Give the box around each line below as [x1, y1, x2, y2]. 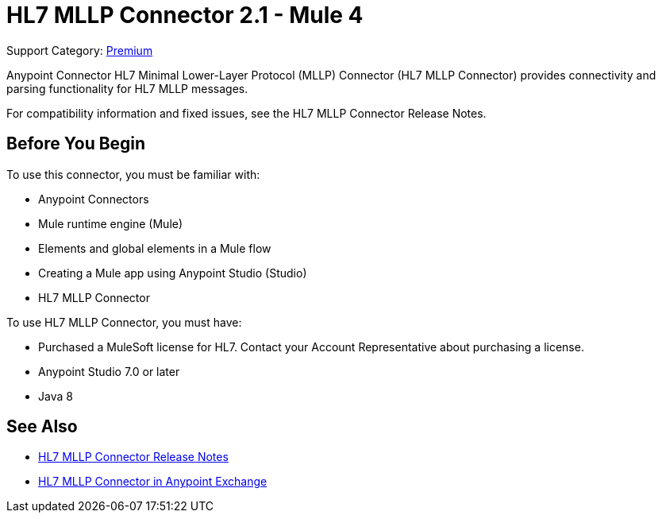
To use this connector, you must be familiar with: [6, 167, 260, 181]
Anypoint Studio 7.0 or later [38, 364, 180, 378]
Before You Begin [6, 134, 146, 154]
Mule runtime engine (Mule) [38, 216, 183, 230]
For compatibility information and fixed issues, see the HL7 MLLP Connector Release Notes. [6, 106, 487, 120]
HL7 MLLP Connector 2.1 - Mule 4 [6, 2, 364, 29]
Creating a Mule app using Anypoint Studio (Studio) [38, 265, 307, 280]
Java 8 [38, 389, 73, 403]
